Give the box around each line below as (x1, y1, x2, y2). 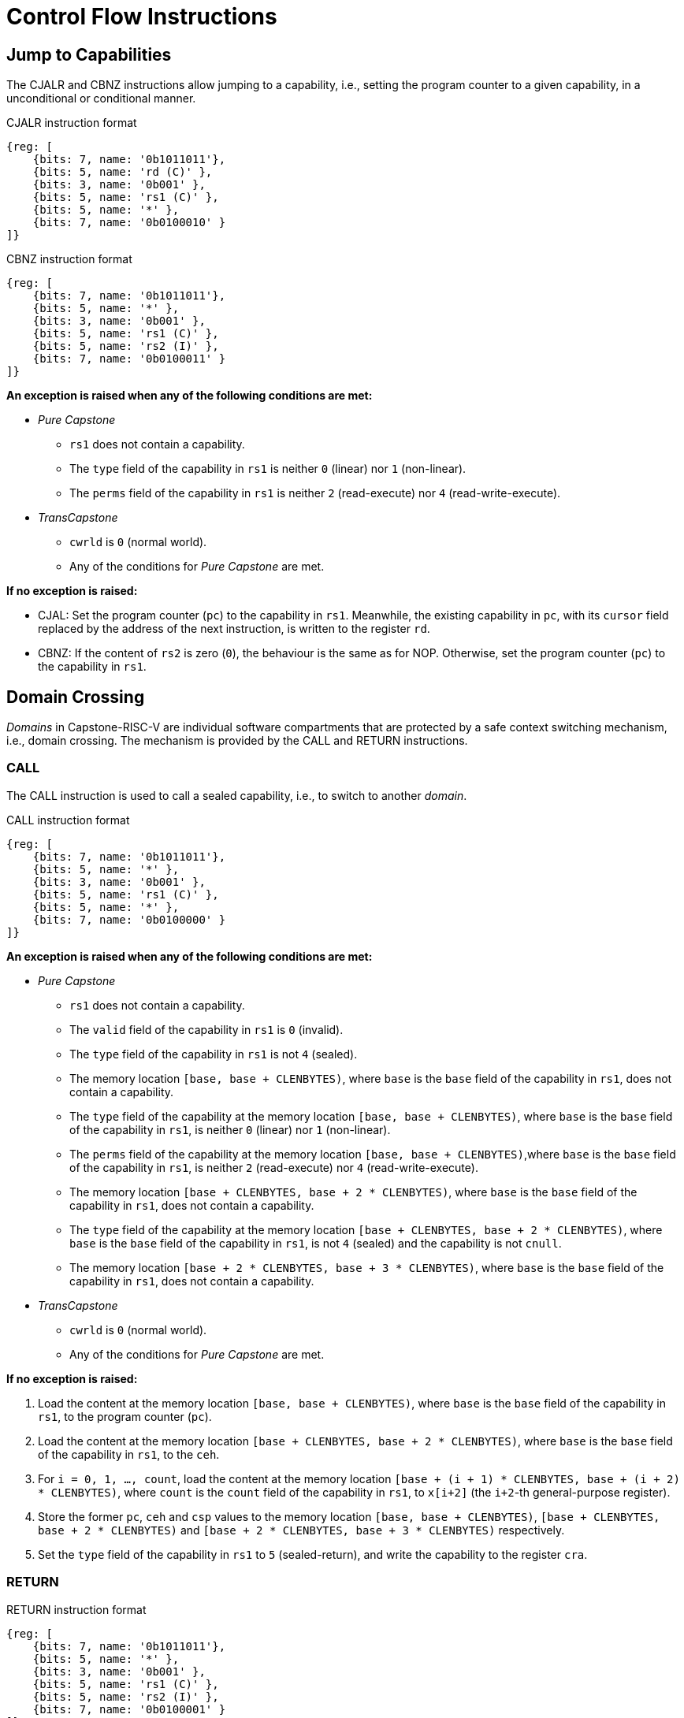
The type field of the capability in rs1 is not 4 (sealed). (69, 1047, 358, 1061)
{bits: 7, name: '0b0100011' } (32, 352, 226, 366)
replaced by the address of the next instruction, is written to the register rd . (38, 622, 430, 636)
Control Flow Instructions (6, 3, 277, 30)
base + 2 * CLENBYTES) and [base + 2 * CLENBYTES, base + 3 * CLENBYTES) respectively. (38, 1523, 565, 1537)
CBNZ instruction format (6, 252, 132, 266)
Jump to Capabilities (6, 44, 172, 65)
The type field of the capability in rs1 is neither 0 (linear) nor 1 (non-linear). (69, 462, 467, 476)
